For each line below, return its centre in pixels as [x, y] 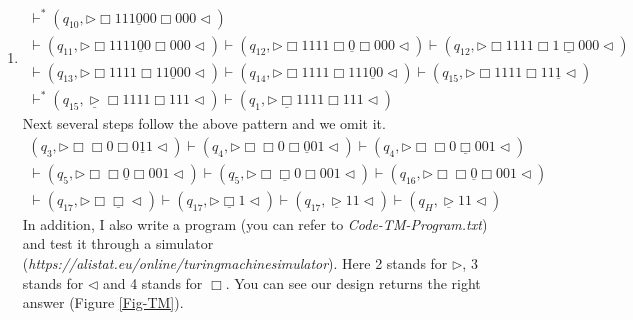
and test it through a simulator [118, 243]
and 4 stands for [152, 282]
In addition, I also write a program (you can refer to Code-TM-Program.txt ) [255, 223]
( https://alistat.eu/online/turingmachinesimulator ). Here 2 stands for [235, 263]
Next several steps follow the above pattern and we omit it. [204, 123]
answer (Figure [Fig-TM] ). [103, 302]
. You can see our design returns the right [353, 282]
